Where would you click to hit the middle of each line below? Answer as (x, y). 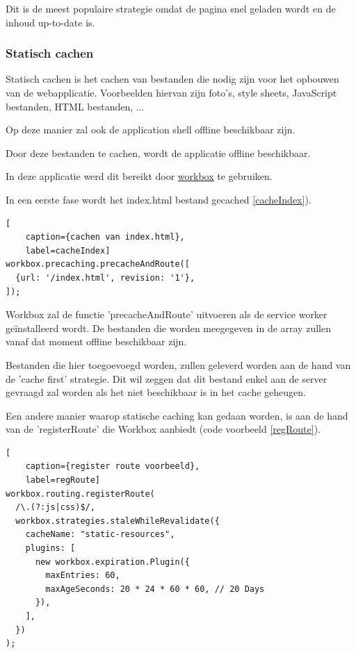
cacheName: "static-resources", (100, 535)
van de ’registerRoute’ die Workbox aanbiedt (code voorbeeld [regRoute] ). (163, 429)
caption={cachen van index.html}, (105, 237)
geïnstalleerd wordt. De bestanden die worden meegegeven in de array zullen (168, 328)
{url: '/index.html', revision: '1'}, (105, 278)
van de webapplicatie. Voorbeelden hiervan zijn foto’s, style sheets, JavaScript (171, 92)
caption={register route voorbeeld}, (113, 466)
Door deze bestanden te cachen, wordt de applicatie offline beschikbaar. (158, 152)
